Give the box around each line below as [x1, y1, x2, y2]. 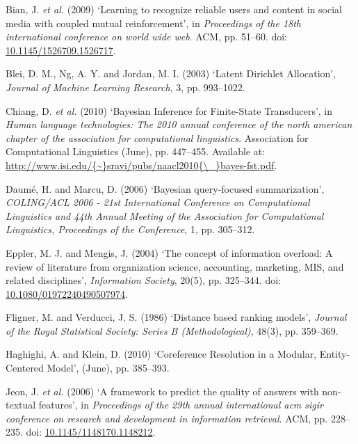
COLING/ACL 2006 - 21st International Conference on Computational [6, 195, 310, 209]
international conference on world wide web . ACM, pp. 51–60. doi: [6, 29, 287, 44]
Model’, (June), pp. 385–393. [47, 360, 170, 375]
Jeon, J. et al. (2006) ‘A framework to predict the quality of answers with [6, 383, 319, 398]
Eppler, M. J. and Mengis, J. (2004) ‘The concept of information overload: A [6, 245, 333, 260]
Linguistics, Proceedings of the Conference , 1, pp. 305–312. [6, 222, 255, 237]
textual [6, 397, 36, 412]
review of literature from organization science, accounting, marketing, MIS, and [6, 259, 344, 273]
